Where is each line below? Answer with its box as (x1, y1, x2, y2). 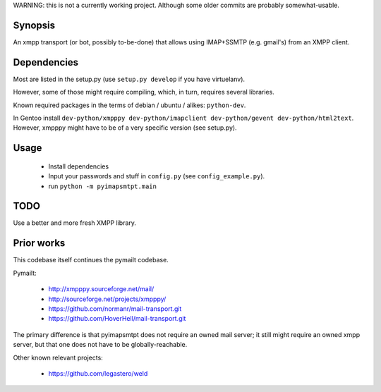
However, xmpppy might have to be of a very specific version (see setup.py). (13, 123, 237, 132)
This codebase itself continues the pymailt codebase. (13, 256, 169, 264)
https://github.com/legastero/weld (48, 369, 148, 377)
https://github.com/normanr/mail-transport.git (48, 304, 182, 313)
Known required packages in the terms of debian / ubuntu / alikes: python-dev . (13, 101, 246, 109)
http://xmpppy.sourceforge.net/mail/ (48, 285, 155, 293)
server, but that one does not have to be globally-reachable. (13, 341, 188, 349)
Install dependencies (48, 162, 109, 171)
